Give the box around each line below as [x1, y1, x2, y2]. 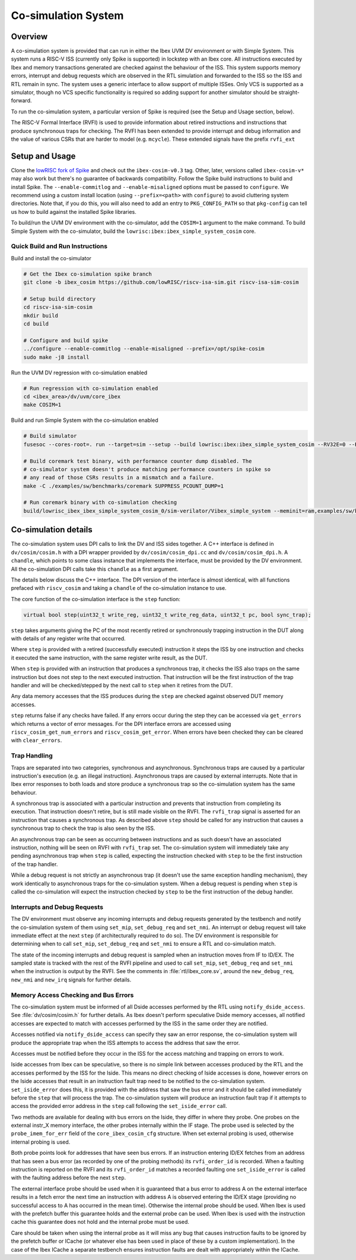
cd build [23, 321, 49, 327]
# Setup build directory [23, 295, 96, 302]
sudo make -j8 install [23, 353, 90, 361]
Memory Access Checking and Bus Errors [11, 991, 134, 999]
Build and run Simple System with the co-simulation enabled [11, 416, 158, 424]
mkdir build [23, 312, 59, 319]
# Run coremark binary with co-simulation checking [23, 499, 177, 506]
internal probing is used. [11, 1138, 71, 1145]
